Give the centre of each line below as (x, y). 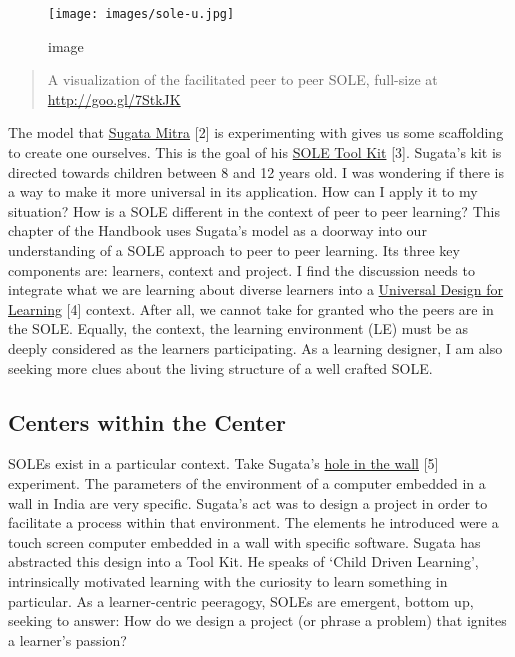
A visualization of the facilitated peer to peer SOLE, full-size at (242, 79)
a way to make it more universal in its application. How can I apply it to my (243, 191)
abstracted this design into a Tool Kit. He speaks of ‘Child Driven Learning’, (243, 561)
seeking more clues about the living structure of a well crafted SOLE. (220, 367)
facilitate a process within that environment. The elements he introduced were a (253, 522)
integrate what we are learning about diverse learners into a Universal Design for (256, 289)
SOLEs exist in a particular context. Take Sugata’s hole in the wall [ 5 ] (223, 463)
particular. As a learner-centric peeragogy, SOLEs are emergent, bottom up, (241, 600)
